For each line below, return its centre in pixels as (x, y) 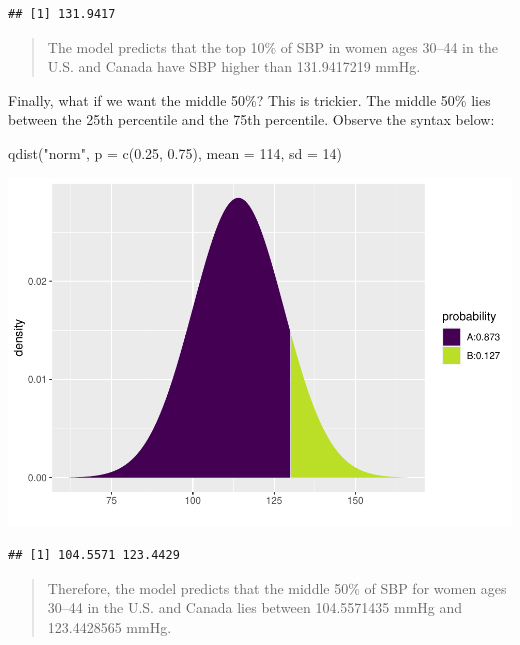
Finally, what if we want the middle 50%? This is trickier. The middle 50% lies (249, 99)
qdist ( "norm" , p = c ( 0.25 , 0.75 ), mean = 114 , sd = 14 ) (175, 152)
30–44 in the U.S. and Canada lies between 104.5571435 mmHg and (255, 607)
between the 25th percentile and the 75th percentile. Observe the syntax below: (251, 119)
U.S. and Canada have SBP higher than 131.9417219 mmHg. (234, 66)
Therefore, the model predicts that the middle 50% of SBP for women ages (277, 587)
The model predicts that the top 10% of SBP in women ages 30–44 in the (272, 46)
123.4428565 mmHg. (109, 626)
